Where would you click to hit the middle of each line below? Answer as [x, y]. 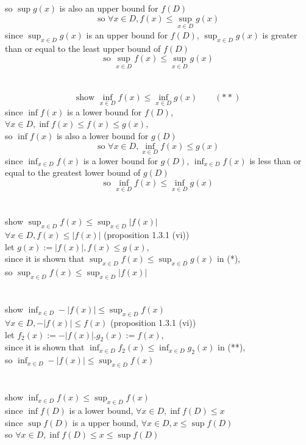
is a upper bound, [105, 422]
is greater [280, 34]
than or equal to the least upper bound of [83, 48]
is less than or [276, 160]
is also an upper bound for [109, 8]
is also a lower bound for [102, 136]
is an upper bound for [127, 34]
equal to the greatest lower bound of [73, 172]
